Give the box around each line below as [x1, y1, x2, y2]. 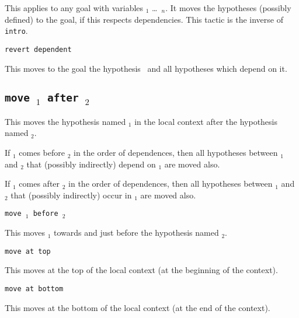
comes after [19, 177, 60, 190]
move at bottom [5, 284, 64, 293]
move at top [5, 247, 51, 256]
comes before [19, 146, 65, 159]
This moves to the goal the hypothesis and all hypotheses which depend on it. [5, 62, 287, 74]
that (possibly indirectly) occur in [11, 188, 132, 201]
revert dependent [5, 45, 72, 54]
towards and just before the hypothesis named [53, 226, 219, 239]
